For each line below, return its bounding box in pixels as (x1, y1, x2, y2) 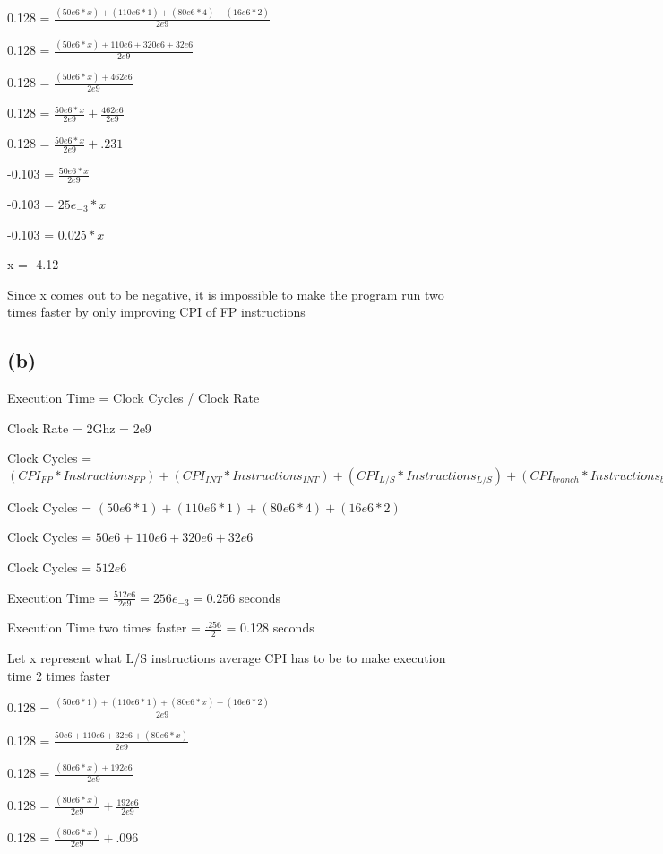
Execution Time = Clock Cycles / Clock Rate (7, 388, 260, 407)
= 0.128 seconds (226, 618, 314, 637)
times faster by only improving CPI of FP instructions (7, 302, 306, 321)
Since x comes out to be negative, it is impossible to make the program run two (7, 284, 444, 303)
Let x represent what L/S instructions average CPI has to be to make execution (7, 649, 446, 667)
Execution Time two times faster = (7, 618, 201, 637)
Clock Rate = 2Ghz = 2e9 (7, 418, 151, 437)
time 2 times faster (7, 666, 110, 684)
